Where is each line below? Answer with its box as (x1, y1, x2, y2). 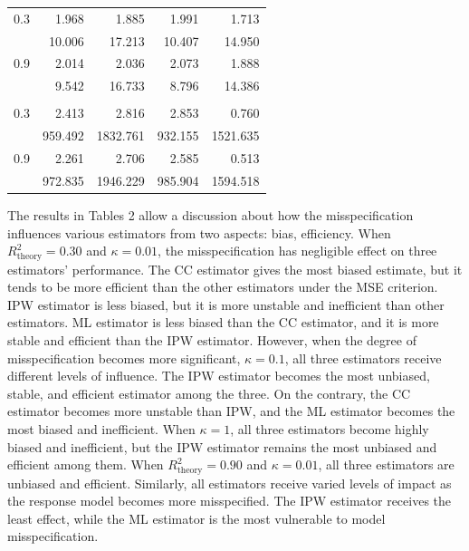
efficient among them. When (7, 455, 164, 474)
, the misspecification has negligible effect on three (158, 241, 437, 260)
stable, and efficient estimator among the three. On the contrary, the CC (7, 383, 411, 402)
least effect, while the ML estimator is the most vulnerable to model (7, 508, 386, 527)
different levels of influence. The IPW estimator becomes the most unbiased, (7, 366, 430, 385)
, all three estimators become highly (230, 419, 429, 438)
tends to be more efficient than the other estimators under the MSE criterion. (7, 277, 438, 296)
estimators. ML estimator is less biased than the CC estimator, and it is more (7, 313, 439, 332)
